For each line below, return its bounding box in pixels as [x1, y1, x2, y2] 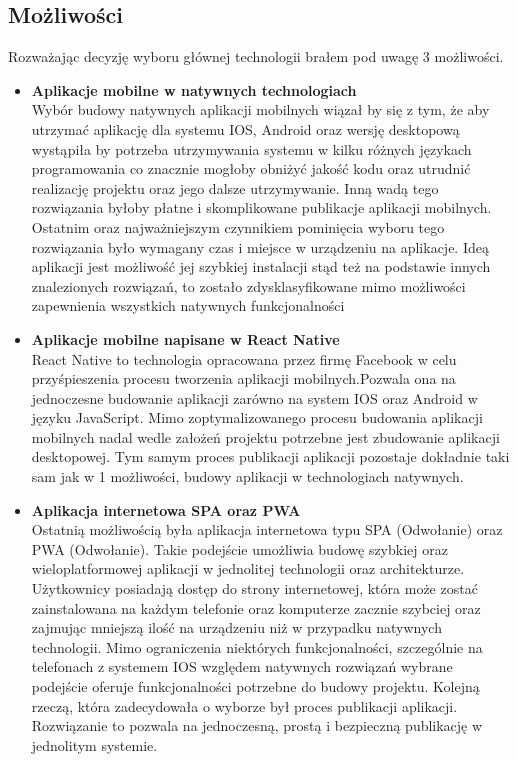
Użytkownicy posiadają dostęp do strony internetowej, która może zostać [31, 578, 478, 599]
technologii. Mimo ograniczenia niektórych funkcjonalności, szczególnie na [31, 636, 483, 657]
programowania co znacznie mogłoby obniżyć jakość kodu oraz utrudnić [31, 158, 471, 179]
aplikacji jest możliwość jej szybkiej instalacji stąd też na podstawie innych [31, 256, 491, 277]
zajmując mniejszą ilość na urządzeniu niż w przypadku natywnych [31, 617, 442, 638]
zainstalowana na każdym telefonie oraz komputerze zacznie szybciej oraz [31, 597, 481, 618]
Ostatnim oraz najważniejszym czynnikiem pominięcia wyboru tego [31, 216, 445, 237]
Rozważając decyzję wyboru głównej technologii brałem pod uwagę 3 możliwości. [8, 46, 504, 67]
